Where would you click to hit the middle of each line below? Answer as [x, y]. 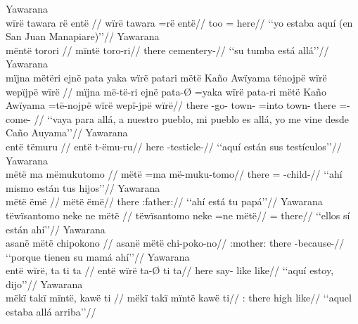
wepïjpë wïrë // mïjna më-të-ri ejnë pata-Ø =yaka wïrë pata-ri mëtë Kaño [166, 91]
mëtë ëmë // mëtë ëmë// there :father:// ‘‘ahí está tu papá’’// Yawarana [164, 201]
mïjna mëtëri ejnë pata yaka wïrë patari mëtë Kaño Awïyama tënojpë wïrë [166, 77]
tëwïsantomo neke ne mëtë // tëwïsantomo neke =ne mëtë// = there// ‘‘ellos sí [178, 215]
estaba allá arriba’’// [51, 312]
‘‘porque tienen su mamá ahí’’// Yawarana [98, 256]
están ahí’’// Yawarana [56, 229]
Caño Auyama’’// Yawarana [67, 132]
